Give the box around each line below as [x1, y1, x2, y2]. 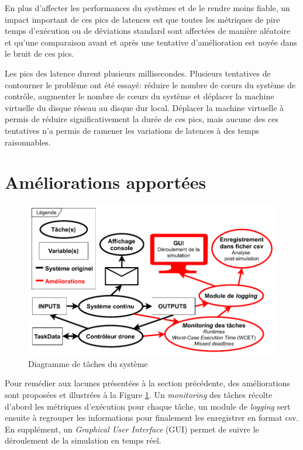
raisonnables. [5, 136, 51, 148]
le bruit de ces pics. [5, 47, 74, 60]
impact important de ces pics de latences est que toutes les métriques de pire [5, 13, 280, 25]
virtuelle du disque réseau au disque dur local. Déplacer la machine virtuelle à [5, 101, 284, 113]
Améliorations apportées [5, 170, 206, 194]
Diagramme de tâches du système [28, 357, 148, 369]
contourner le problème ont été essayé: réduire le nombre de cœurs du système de [5, 78, 296, 91]
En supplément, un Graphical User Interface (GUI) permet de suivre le [5, 423, 259, 435]
